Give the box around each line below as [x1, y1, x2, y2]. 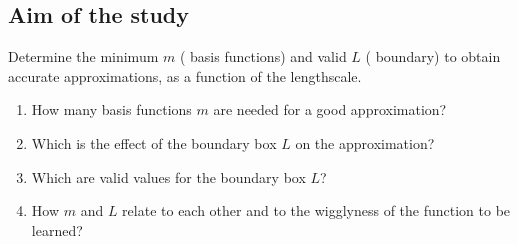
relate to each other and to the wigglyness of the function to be [122, 200, 511, 221]
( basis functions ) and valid [179, 46, 347, 67]
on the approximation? [295, 132, 435, 153]
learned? [31, 219, 83, 240]
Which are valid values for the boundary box [31, 166, 306, 187]
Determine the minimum [8, 46, 159, 67]
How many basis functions [31, 99, 192, 120]
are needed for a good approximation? [213, 99, 447, 120]
